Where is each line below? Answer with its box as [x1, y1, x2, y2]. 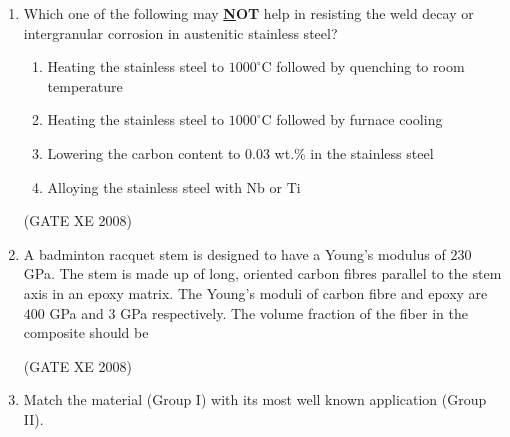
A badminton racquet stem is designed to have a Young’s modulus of [23, 243, 446, 264]
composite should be [23, 322, 149, 343]
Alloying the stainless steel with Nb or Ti [47, 176, 301, 197]
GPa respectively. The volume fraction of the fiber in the [120, 302, 468, 323]
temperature [47, 75, 123, 96]
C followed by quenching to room [261, 56, 465, 77]
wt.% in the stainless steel [274, 142, 434, 163]
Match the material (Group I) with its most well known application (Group [23, 389, 487, 410]
